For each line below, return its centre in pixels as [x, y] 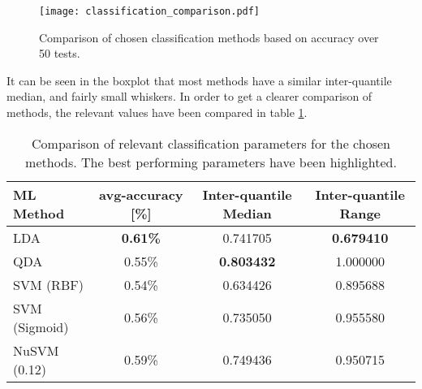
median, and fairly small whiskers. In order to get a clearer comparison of [189, 96]
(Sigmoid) [41, 326]
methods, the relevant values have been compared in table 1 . [157, 112]
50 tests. [60, 53]
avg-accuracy [141, 194]
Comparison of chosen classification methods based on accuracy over [209, 37]
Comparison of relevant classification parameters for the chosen [211, 143]
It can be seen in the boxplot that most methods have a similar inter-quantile [199, 80]
